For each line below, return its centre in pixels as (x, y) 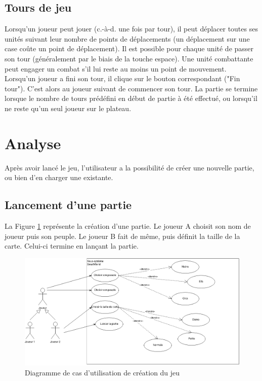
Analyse (33, 143)
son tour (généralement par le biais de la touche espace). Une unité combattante (129, 58)
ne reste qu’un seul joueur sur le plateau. (68, 108)
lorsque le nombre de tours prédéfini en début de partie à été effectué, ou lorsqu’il (131, 98)
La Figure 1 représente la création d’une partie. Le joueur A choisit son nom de (128, 226)
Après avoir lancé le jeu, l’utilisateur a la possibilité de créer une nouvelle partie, (129, 167)
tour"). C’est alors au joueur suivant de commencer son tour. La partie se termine (131, 88)
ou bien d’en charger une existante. (59, 177)
